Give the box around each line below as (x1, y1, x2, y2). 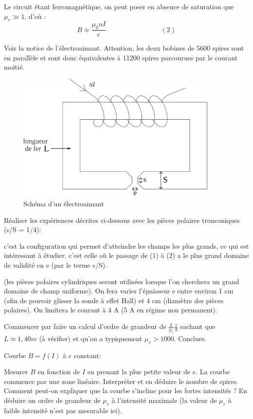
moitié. (4, 62, 24, 72)
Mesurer (4, 366, 28, 377)
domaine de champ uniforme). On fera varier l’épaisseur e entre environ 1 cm (4, 286, 234, 296)
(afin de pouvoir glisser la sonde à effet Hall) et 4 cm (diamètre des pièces (4, 295, 224, 305)
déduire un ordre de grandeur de (4, 395, 101, 405)
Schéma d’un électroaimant (23, 199, 104, 209)
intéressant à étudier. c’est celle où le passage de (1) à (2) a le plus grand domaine (4, 250, 249, 260)
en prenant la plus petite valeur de (87, 366, 191, 377)
